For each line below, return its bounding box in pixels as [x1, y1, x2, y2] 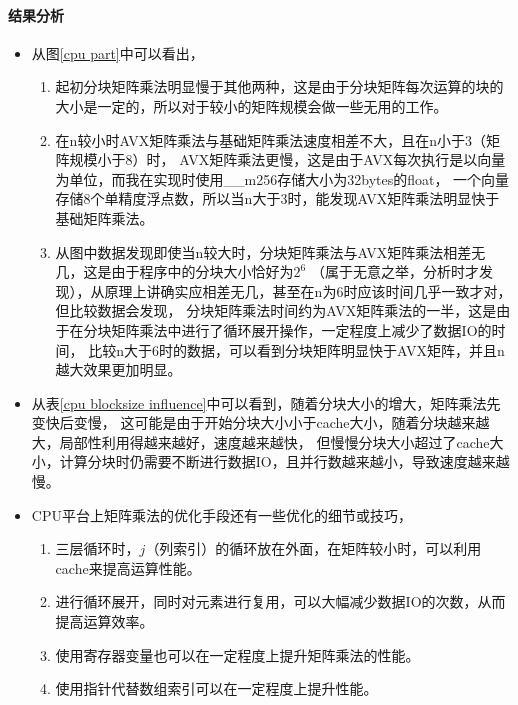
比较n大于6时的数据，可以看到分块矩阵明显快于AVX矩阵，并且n [88, 339, 505, 360]
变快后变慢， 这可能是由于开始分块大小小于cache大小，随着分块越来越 [31, 412, 490, 433]
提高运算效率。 [55, 611, 154, 632]
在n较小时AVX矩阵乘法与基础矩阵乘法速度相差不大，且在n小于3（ [55, 129, 487, 150]
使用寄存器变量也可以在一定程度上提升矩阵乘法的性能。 [55, 644, 420, 665]
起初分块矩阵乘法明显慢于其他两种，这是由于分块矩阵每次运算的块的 [55, 76, 504, 97]
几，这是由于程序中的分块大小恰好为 [55, 261, 294, 282]
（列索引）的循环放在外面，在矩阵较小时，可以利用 [145, 538, 482, 559]
